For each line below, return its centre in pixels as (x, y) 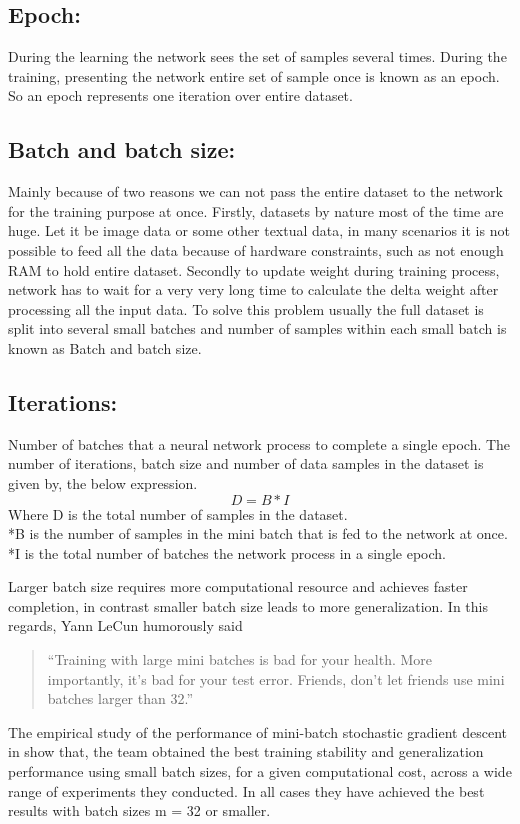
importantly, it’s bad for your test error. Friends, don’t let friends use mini (276, 678)
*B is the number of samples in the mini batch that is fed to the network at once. (258, 533)
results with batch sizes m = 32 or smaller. (139, 810)
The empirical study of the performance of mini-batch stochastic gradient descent (257, 731)
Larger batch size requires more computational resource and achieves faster (238, 586)
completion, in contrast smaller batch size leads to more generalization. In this (248, 605)
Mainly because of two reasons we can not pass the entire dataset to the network (255, 191)
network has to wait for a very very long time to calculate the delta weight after (253, 289)
